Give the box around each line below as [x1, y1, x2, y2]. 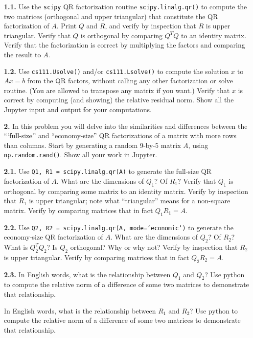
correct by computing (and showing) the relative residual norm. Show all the [4, 95, 234, 105]
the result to [4, 49, 41, 60]
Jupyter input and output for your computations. [4, 104, 152, 115]
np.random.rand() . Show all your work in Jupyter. [4, 149, 157, 160]
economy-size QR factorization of [4, 232, 103, 242]
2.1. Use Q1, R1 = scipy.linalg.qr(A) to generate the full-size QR [4, 166, 212, 176]
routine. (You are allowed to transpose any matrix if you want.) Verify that [4, 85, 230, 95]
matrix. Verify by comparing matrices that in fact [4, 205, 153, 215]
